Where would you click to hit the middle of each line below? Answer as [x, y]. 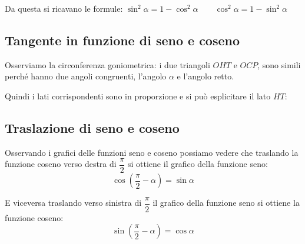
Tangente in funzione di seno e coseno [122, 40]
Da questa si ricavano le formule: [64, 8]
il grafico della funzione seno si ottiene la [226, 203]
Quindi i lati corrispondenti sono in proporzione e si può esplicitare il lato [138, 96]
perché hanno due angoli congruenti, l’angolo [86, 76]
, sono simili [279, 64]
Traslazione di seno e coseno [92, 127]
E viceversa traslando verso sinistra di [73, 203]
